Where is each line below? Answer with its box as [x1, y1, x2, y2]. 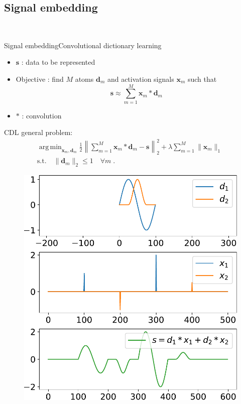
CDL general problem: [4, 127, 73, 138]
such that [187, 73, 217, 84]
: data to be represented [21, 57, 95, 67]
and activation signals [107, 73, 174, 84]
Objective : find [16, 73, 64, 84]
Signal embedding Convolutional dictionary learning [4, 40, 162, 50]
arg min [39, 143, 62, 151]
